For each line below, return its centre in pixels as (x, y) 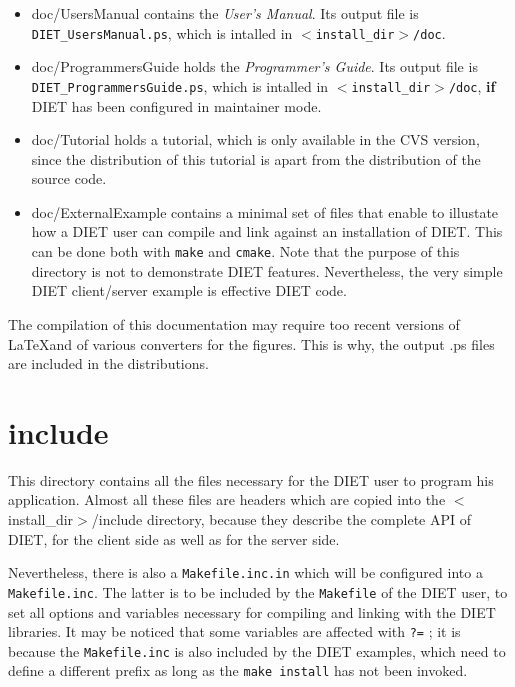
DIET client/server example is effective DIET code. (189, 290)
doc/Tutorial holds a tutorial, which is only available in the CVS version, (255, 139)
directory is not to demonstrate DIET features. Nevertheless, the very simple (267, 270)
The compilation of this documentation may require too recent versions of (234, 323)
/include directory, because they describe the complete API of (281, 519)
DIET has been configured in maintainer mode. (176, 105)
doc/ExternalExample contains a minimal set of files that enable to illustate (265, 211)
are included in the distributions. (108, 363)
